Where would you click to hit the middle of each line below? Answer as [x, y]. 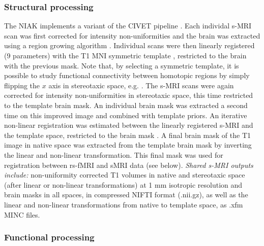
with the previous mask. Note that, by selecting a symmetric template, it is [122, 65]
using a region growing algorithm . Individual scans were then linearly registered [129, 45]
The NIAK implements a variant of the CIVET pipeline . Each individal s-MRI [128, 26]
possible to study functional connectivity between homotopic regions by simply [127, 75]
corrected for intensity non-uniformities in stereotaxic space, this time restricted [129, 95]
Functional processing [49, 237]
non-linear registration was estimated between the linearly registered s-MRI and [129, 125]
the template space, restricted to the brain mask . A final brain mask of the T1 [127, 135]
